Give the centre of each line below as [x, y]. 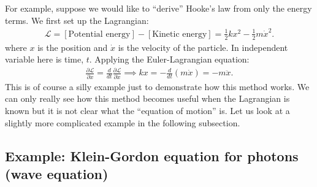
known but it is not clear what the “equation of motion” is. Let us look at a [147, 110]
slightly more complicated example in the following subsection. [123, 122]
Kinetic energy [180, 34]
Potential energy [99, 34]
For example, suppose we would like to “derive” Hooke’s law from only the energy [158, 8]
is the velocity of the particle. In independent [203, 47]
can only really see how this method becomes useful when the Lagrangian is [147, 98]
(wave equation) [57, 173]
